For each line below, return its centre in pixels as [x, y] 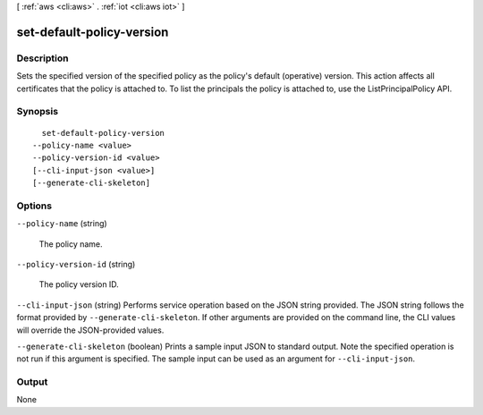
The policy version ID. [79, 284]
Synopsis [37, 112]
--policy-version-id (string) [76, 264]
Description [42, 58]
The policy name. [71, 244]
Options [34, 206]
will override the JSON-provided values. [90, 330]
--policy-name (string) [62, 224]
